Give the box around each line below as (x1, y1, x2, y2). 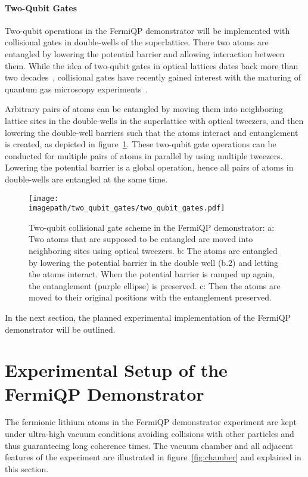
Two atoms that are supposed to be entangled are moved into (29, 233, 253, 245)
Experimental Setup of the (5, 358, 228, 382)
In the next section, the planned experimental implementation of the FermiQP (5, 311, 291, 323)
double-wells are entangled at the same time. (5, 172, 168, 185)
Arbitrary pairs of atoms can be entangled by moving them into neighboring (5, 103, 284, 115)
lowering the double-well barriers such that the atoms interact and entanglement (5, 126, 298, 138)
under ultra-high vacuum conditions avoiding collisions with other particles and (5, 428, 294, 440)
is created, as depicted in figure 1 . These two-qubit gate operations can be (5, 138, 276, 150)
